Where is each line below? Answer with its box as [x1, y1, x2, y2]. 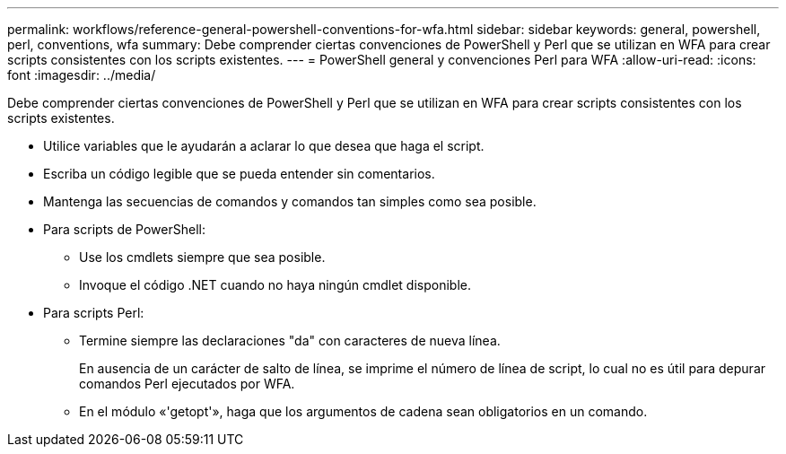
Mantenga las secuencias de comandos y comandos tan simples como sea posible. [43, 194, 537, 209]
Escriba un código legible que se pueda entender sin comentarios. [43, 166, 435, 181]
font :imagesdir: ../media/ [7, 67, 156, 83]
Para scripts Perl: [43, 305, 144, 320]
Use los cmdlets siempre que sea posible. [79, 249, 326, 265]
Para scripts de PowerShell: [43, 222, 205, 237]
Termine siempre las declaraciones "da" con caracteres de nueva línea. [79, 333, 501, 348]
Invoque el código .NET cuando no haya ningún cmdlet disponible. [79, 277, 472, 292]
